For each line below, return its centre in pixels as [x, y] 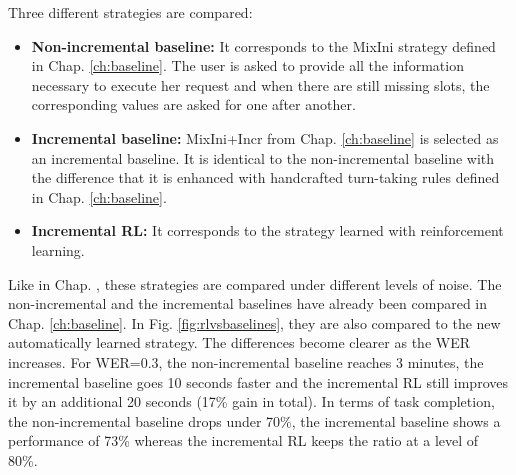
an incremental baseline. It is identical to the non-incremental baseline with [263, 157]
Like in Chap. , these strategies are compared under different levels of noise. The [255, 283]
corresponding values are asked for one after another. [193, 104]
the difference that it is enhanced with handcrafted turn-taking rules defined [265, 177]
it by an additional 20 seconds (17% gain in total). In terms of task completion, [251, 401]
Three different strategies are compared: [130, 12]
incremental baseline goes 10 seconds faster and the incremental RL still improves [258, 381]
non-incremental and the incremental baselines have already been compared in [248, 303]
